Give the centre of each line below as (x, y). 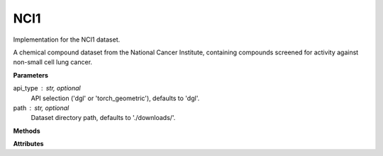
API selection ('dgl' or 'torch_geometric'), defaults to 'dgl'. (115, 98)
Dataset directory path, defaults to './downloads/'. (103, 118)
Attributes (28, 144)
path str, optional (41, 108)
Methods (27, 131)
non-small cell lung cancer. (52, 62)
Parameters (31, 75)
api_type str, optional (47, 88)
